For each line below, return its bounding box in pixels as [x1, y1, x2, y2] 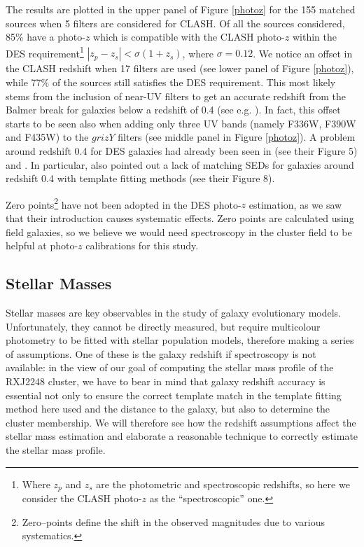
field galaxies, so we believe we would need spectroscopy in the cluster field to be [6, 224, 352, 239]
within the [292, 29, 337, 44]
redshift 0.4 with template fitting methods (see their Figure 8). [6, 171, 275, 186]
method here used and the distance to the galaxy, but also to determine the [6, 401, 330, 416]
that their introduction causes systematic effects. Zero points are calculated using [6, 211, 354, 226]
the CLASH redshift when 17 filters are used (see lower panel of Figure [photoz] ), [6, 61, 354, 76]
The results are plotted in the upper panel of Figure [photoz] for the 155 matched [6, 2, 356, 16]
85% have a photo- [6, 29, 85, 44]
